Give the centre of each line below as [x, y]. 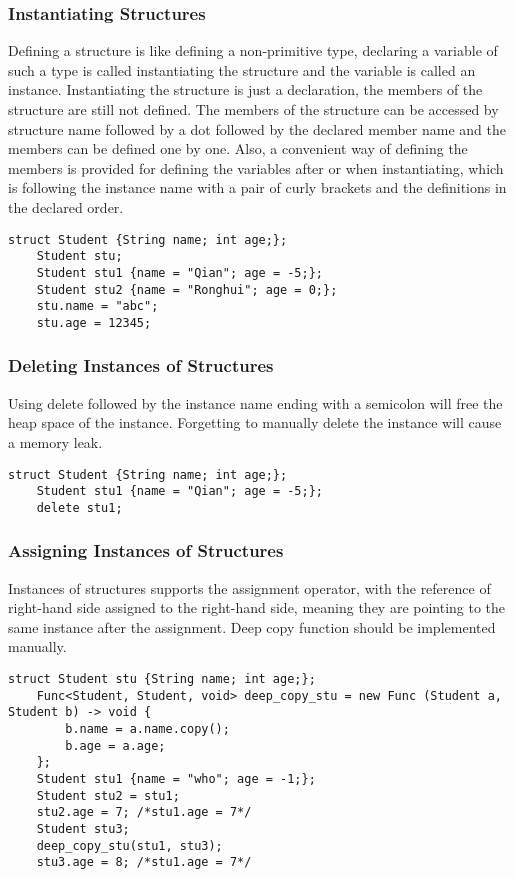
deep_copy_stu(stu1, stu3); [129, 845]
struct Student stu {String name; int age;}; [162, 679]
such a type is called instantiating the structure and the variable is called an [242, 69]
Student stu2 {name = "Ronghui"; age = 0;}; [187, 289]
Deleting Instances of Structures [141, 365]
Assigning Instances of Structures [146, 550]
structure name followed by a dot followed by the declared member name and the [257, 128]
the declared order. [66, 206]
